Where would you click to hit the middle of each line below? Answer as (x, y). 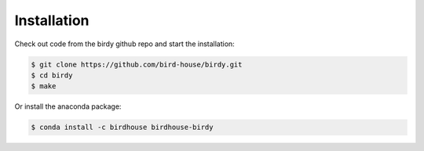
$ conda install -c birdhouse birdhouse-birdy (122, 128)
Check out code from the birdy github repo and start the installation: (124, 44)
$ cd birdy (52, 75)
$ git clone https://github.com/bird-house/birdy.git (137, 64)
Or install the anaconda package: (68, 106)
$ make (44, 86)
